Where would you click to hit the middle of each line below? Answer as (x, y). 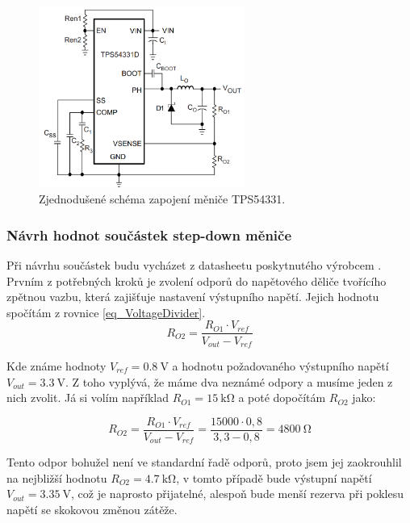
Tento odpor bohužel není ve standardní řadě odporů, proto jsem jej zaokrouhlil (204, 462)
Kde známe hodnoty (56, 366)
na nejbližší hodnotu (57, 477)
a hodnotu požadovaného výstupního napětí (280, 366)
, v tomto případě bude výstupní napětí (274, 477)
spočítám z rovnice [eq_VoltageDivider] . (106, 312)
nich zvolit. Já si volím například (88, 397)
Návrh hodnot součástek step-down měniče (149, 234)
